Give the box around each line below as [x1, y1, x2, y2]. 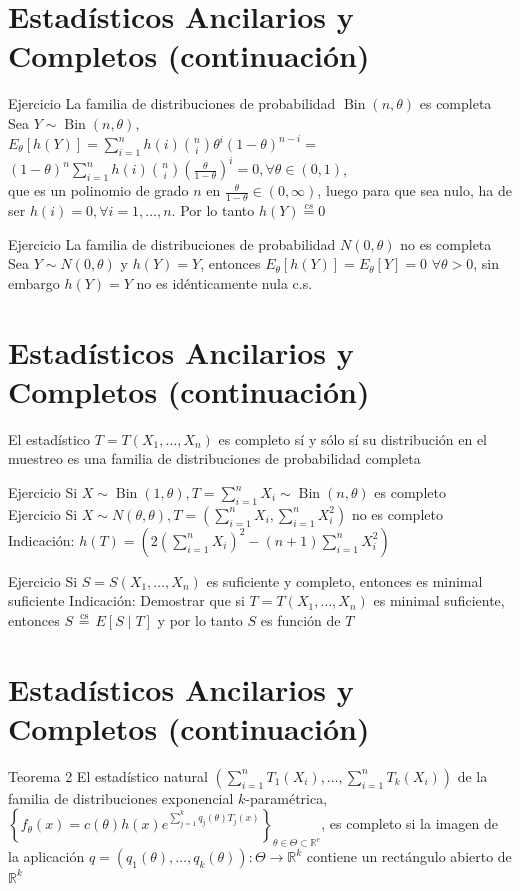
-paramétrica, [245, 787, 328, 808]
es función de [260, 609, 341, 630]
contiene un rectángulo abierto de [306, 846, 512, 867]
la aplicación [8, 846, 85, 867]
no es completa [400, 233, 492, 254]
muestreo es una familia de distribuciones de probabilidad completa [8, 448, 421, 469]
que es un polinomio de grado [8, 180, 189, 201]
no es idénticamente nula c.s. [136, 272, 313, 293]
